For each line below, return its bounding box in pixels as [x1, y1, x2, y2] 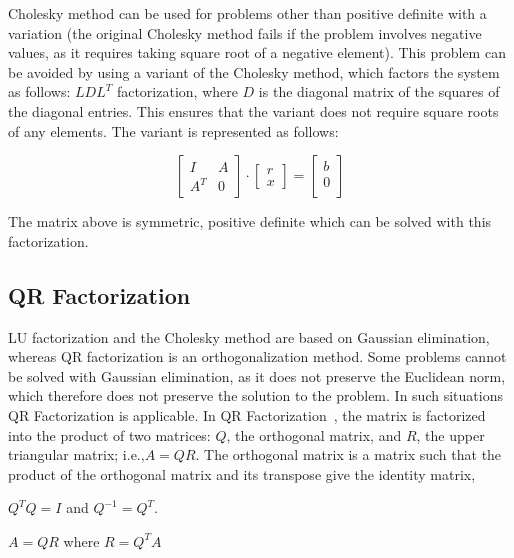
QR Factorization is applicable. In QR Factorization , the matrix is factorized [8, 404, 486, 425]
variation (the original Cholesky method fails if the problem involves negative [8, 22, 482, 43]
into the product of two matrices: [8, 424, 211, 445]
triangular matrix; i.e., [8, 444, 145, 465]
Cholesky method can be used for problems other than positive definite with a [8, 3, 487, 23]
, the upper [416, 424, 485, 445]
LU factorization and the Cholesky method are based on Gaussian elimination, [8, 326, 490, 347]
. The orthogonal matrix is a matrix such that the [195, 444, 502, 465]
